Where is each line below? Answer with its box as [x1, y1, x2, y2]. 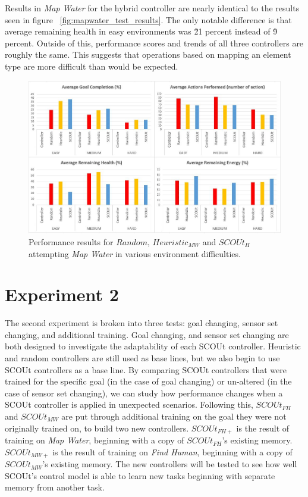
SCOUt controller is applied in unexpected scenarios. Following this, [5, 398, 253, 411]
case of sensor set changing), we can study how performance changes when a [5, 386, 283, 399]
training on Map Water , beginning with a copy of [5, 434, 184, 446]
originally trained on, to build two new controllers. [5, 421, 189, 434]
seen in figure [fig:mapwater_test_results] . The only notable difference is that [5, 13, 292, 26]
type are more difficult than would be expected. [5, 60, 178, 72]
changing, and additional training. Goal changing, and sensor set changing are [5, 328, 289, 340]
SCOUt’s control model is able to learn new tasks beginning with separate [5, 469, 275, 482]
